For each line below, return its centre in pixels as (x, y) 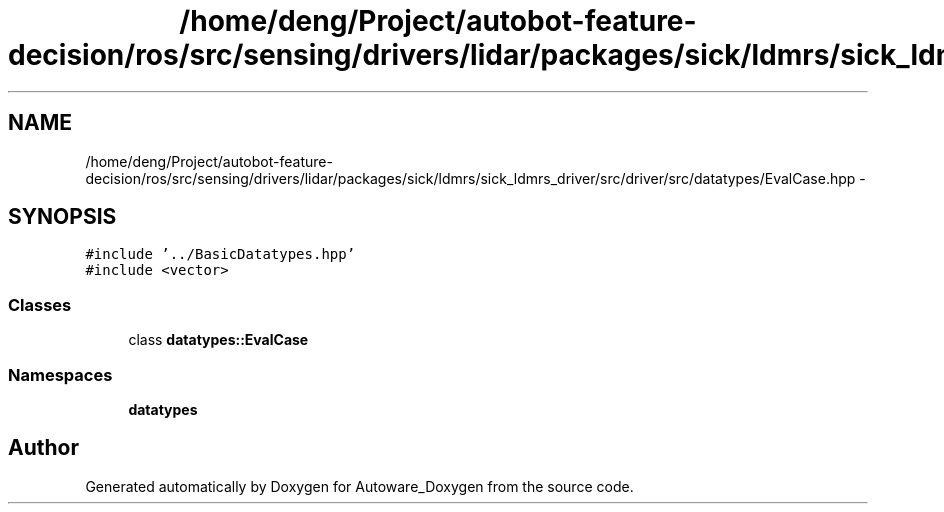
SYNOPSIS (62, 217)
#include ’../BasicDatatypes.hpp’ (220, 254)
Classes (40, 304)
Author (43, 448)
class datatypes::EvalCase (218, 340)
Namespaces (60, 374)
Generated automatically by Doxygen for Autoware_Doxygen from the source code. (359, 486)
